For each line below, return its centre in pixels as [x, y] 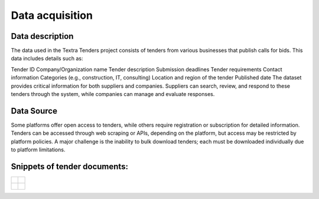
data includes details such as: [47, 58]
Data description [42, 36]
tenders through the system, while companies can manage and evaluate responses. [113, 94]
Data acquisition [52, 15]
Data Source [34, 111]
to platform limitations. [38, 150]
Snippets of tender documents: [69, 166]
